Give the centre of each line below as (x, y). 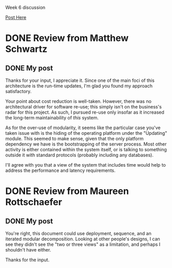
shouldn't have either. (28, 250)
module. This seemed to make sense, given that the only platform (74, 139)
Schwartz (26, 49)
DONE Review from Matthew (67, 38)
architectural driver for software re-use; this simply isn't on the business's (83, 107)
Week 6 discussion (25, 7)
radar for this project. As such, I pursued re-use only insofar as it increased (85, 112)
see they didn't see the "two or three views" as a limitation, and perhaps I (83, 244)
